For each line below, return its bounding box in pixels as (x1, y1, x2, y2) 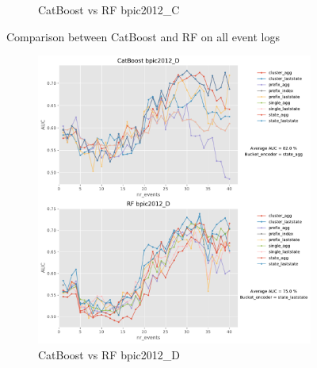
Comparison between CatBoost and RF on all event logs (6, 28, 280, 44)
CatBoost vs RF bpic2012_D (38, 346, 181, 362)
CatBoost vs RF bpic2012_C (38, 2, 180, 17)
